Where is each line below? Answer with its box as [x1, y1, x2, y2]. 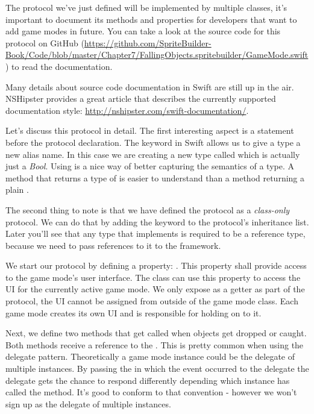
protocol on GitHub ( [5, 36, 84, 49]
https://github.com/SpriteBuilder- [84, 36, 212, 49]
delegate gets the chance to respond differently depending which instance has [5, 374, 290, 386]
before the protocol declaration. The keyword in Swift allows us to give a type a [5, 136, 301, 148]
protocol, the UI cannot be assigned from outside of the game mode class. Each [5, 295, 298, 307]
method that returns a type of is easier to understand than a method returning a [5, 171, 305, 184]
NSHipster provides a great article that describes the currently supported [5, 92, 276, 105]
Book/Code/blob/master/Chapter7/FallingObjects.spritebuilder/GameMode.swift [5, 48, 309, 61]
